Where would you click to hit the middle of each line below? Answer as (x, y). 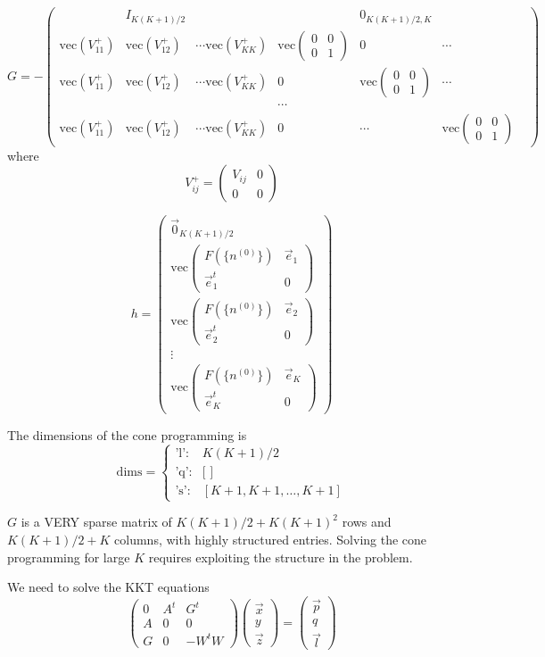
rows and (367, 522)
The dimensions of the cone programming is (127, 435)
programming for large (69, 557)
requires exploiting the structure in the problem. (281, 557)
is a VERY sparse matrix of (96, 522)
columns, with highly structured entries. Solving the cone (271, 540)
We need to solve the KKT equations (108, 587)
